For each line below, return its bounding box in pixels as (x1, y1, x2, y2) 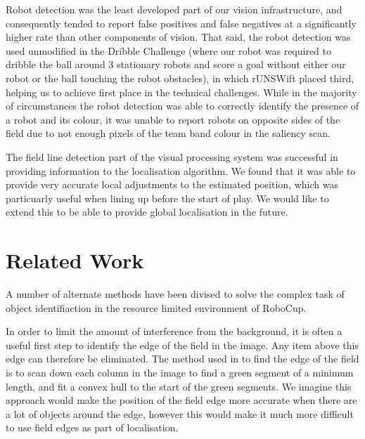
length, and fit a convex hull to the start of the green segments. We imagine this (6, 379, 352, 393)
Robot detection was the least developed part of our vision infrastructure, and (6, 2, 342, 16)
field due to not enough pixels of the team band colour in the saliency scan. (6, 126, 331, 140)
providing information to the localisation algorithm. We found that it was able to (6, 163, 356, 178)
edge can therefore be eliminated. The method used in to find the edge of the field (6, 351, 359, 366)
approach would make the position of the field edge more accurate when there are (6, 393, 357, 407)
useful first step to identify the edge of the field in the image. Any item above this (6, 337, 359, 352)
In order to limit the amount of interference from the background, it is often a (6, 324, 342, 339)
